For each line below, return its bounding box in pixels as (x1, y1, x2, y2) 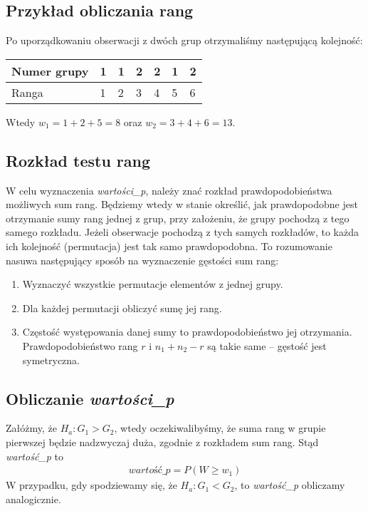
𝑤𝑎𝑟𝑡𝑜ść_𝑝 (128, 465, 171, 476)
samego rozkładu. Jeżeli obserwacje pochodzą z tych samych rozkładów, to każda (6, 224, 359, 239)
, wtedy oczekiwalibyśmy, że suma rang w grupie (114, 420, 326, 435)
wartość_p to (6, 448, 63, 463)
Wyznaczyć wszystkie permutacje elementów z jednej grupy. (22, 277, 283, 291)
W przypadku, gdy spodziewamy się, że (6, 478, 177, 492)
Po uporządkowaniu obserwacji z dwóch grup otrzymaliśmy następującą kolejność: (6, 33, 363, 48)
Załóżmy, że (6, 420, 57, 435)
